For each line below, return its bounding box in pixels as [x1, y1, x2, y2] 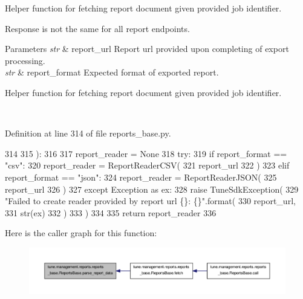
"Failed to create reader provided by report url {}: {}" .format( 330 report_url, [5, 195, 296, 207]
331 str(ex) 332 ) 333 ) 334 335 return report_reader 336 [5, 206, 217, 219]
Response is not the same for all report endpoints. [5, 22, 190, 34]
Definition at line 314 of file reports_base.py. [5, 127, 171, 140]
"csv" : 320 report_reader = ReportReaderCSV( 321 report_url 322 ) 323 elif [5, 159, 290, 172]
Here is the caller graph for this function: [5, 227, 157, 239]
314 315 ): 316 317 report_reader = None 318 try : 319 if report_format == [5, 147, 287, 159]
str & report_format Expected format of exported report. [5, 66, 219, 79]
